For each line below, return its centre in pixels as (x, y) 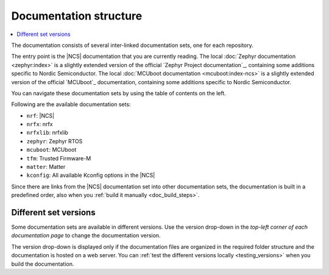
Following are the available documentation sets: (71, 104)
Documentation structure (77, 16)
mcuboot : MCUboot (51, 150)
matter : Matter (46, 167)
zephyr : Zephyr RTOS (55, 141)
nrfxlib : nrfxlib (47, 133)
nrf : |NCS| (41, 115)
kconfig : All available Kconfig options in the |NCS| (91, 175)
